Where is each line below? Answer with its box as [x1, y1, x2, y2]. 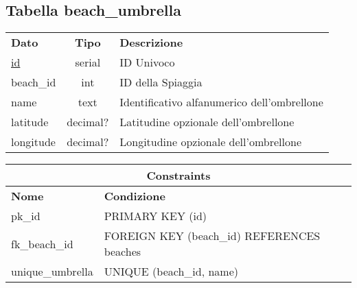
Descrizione [119, 34, 183, 51]
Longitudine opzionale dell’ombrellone [119, 134, 302, 150]
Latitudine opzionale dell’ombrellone [119, 114, 295, 130]
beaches [104, 243, 141, 260]
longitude [11, 134, 56, 150]
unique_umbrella [11, 263, 93, 280]
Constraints [146, 167, 211, 184]
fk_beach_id [11, 235, 73, 252]
